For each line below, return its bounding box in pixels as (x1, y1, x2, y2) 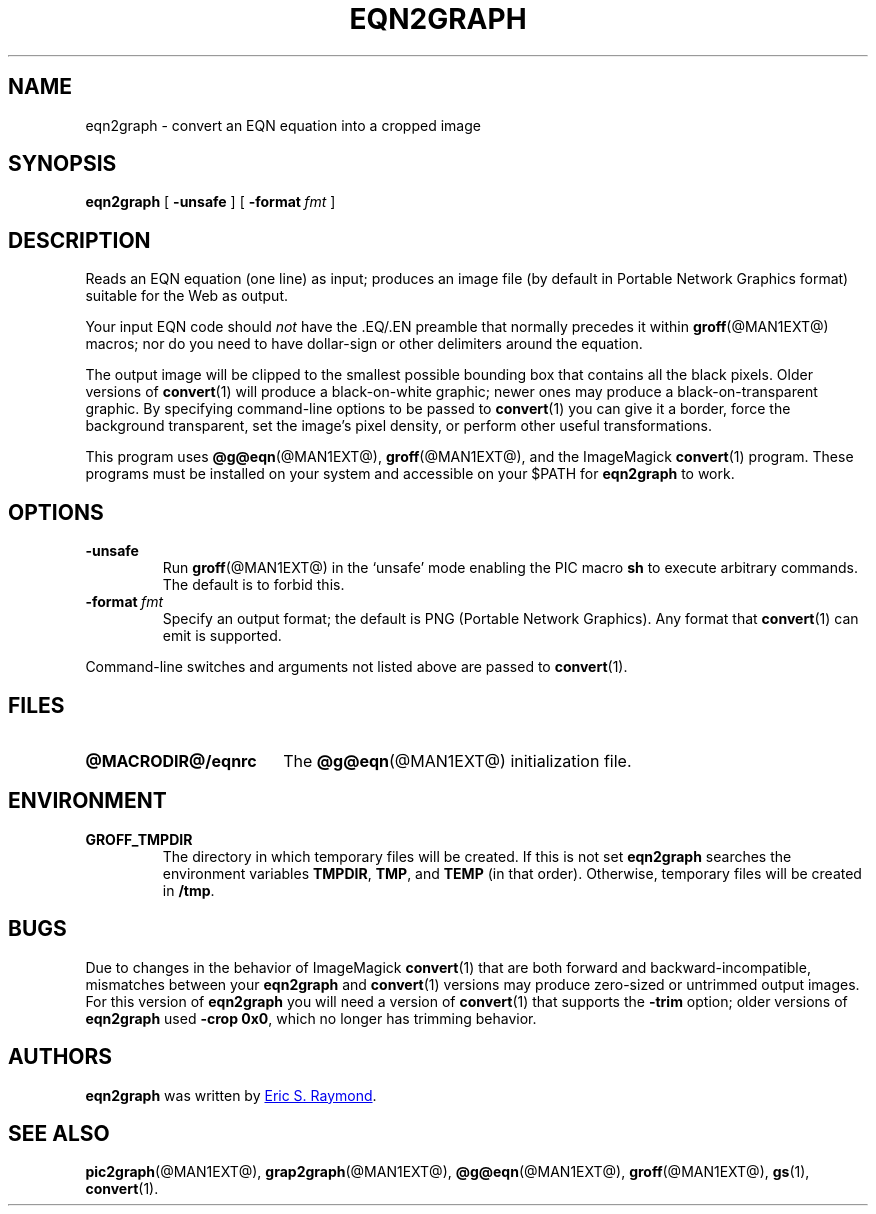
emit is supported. (162, 627, 282, 645)
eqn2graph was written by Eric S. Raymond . (85, 1086, 377, 1104)
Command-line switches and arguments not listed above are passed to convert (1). (85, 658, 628, 676)
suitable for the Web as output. (85, 287, 289, 305)
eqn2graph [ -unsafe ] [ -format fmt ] (85, 193, 336, 211)
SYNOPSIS (8, 151, 117, 177)
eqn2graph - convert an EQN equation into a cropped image (85, 116, 481, 134)
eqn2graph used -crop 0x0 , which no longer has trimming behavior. (85, 1009, 537, 1027)
